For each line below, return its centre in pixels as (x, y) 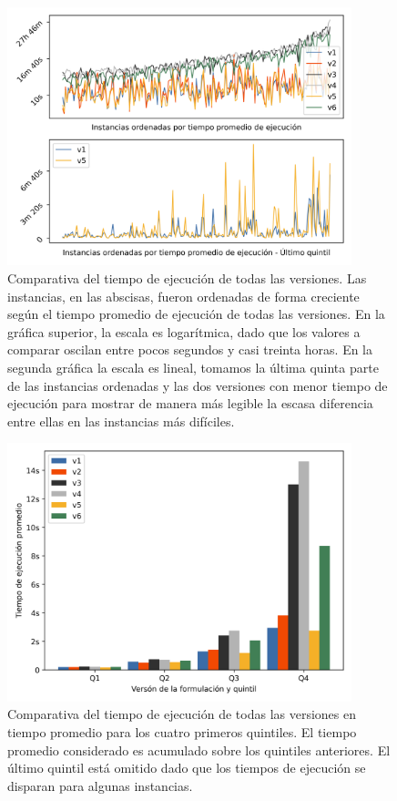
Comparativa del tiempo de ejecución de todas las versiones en (182, 714)
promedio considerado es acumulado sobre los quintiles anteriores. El (199, 750)
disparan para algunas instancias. (100, 785)
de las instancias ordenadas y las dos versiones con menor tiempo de (198, 385)
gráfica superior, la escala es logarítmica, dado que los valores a (184, 331)
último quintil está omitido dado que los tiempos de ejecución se (187, 768)
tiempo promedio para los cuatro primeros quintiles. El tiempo (182, 732)
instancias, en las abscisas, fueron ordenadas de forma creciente (183, 296)
